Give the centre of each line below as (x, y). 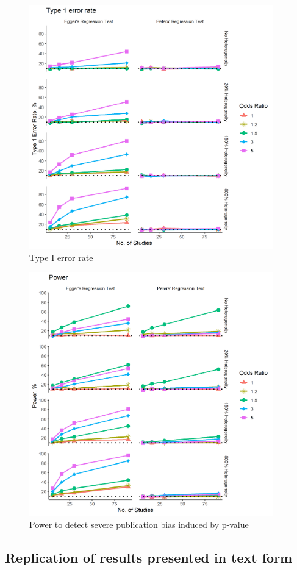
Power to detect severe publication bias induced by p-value (139, 524)
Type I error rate (61, 257)
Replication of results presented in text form (149, 557)
